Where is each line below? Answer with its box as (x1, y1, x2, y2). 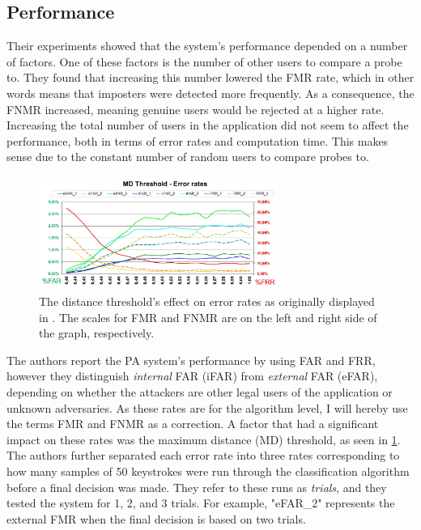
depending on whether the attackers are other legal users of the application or (6, 384, 393, 401)
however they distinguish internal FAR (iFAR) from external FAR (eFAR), (6, 367, 378, 384)
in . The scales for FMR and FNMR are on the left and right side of (39, 308, 377, 325)
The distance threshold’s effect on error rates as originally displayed (39, 293, 375, 310)
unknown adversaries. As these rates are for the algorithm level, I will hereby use (6, 399, 408, 416)
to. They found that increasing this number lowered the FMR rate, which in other (6, 69, 415, 86)
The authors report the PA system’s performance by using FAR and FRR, (6, 351, 376, 368)
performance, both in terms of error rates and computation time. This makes (6, 132, 389, 149)
